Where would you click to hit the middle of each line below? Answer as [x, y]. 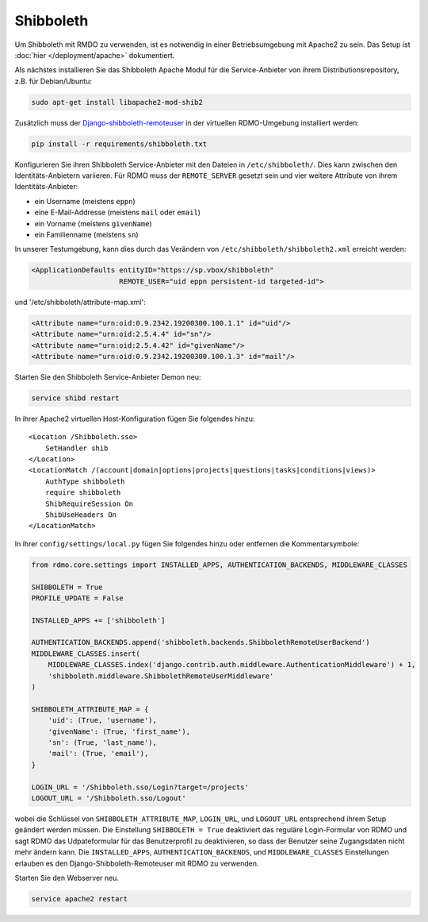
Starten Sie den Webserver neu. [67, 878]
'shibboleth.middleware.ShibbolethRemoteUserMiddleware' [161, 676]
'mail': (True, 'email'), [98, 754]
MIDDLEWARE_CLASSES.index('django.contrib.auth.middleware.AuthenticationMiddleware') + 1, [232, 665]
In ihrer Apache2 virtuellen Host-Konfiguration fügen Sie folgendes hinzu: [135, 419]
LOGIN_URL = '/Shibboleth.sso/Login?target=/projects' [140, 787]
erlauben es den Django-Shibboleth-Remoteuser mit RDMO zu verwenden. [137, 863]
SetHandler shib [76, 448]
